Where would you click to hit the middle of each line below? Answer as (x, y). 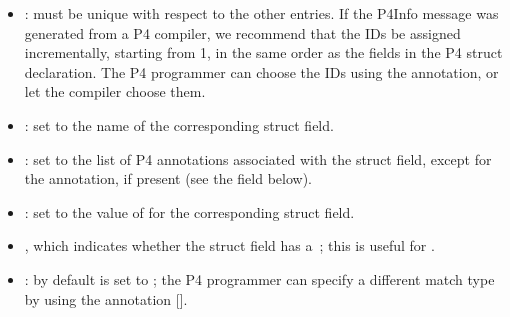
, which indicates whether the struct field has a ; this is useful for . (229, 245)
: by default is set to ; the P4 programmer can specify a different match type (259, 278)
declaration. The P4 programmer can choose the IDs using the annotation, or (261, 71)
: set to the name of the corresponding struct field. (179, 124)
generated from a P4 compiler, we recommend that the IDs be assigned (242, 32)
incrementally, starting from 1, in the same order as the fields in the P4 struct (263, 52)
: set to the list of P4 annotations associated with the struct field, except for (258, 158)
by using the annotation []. (106, 298)
